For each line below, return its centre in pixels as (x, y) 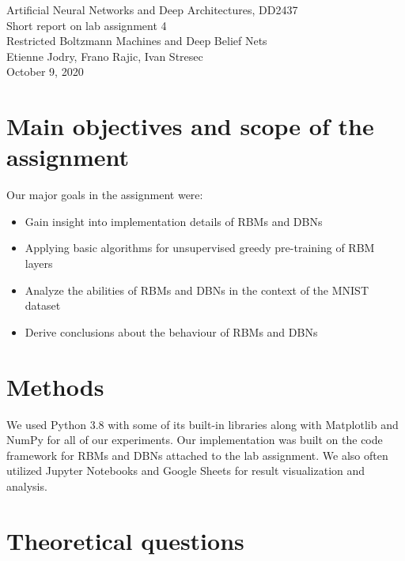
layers (39, 264)
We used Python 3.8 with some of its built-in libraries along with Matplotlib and (202, 424)
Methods (55, 386)
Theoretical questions (125, 540)
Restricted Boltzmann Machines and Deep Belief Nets (137, 41)
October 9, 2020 (45, 72)
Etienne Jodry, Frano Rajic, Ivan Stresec (105, 56)
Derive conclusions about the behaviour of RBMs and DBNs (171, 331)
